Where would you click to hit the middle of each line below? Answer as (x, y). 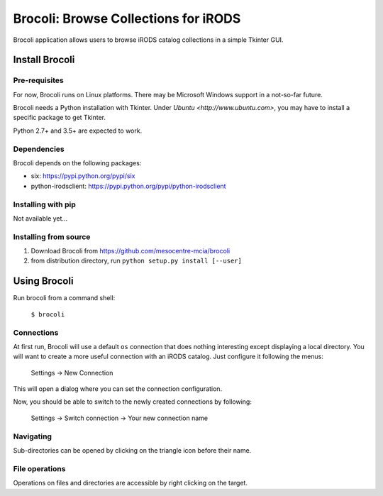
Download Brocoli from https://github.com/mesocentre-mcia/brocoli (131, 251)
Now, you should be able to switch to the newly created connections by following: (132, 402)
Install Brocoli (44, 60)
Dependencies (39, 149)
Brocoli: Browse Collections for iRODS (127, 18)
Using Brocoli (43, 281)
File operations (39, 468)
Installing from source (52, 236)
